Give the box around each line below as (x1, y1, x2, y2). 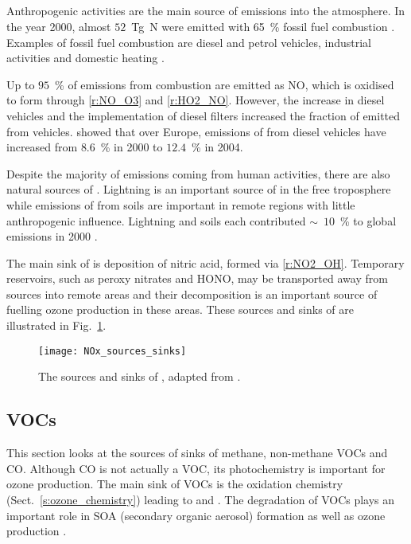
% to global (340, 212, 397, 229)
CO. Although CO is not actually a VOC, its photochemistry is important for (6, 460, 386, 476)
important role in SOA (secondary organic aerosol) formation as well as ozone (6, 507, 386, 523)
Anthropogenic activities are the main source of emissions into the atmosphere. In (6, 2, 405, 19)
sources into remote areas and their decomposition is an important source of (6, 285, 378, 302)
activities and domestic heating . (6, 49, 165, 66)
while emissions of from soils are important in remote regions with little (6, 196, 355, 213)
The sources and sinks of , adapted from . (38, 368, 241, 385)
